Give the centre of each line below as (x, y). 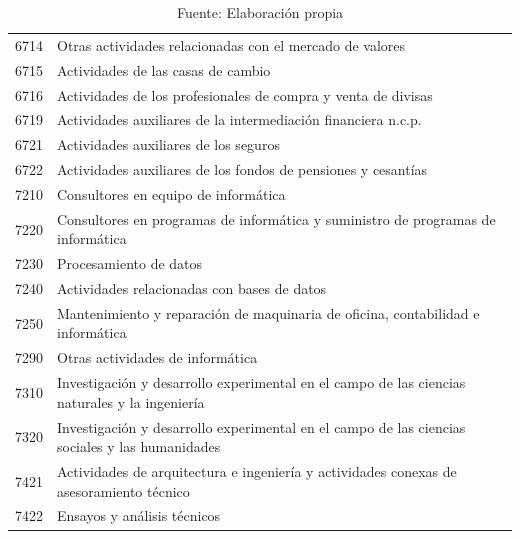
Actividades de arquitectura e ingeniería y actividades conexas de (257, 471)
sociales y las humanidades (139, 446)
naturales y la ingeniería (131, 401)
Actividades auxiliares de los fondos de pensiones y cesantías (242, 169)
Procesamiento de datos (130, 263)
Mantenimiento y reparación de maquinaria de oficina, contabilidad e (268, 312)
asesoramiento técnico (123, 490)
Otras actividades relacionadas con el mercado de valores (231, 44)
